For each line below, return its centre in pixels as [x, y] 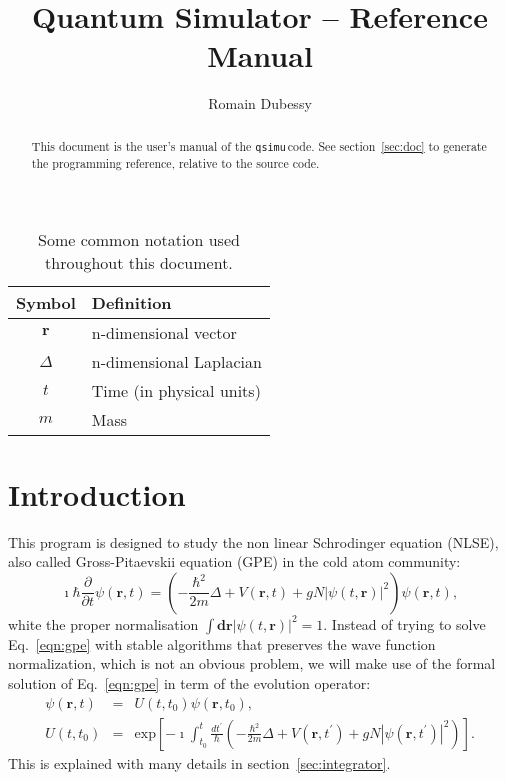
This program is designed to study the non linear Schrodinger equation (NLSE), [253, 541]
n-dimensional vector [164, 332]
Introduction [97, 493]
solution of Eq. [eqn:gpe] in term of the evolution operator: [189, 683]
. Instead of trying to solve [404, 623]
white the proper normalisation [103, 623]
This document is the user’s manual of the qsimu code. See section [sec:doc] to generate [259, 145]
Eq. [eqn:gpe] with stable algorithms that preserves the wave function [222, 643]
